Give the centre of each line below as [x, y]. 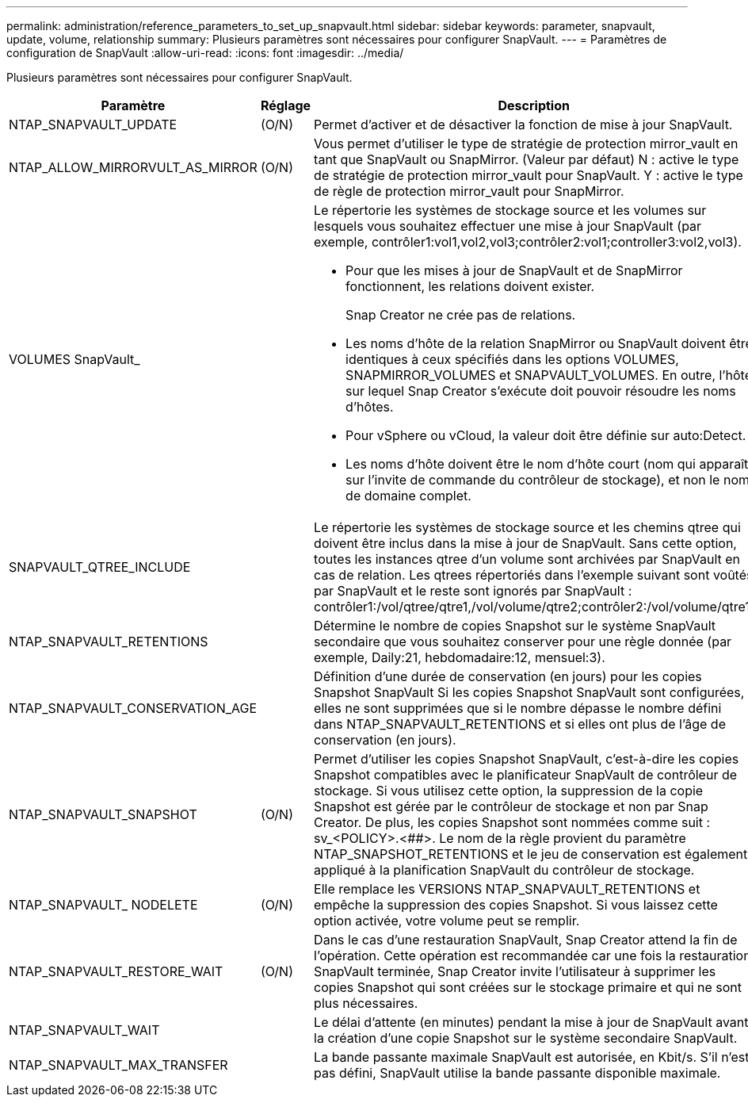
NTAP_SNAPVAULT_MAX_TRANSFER [118, 1065]
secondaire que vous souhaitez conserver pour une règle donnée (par [523, 642]
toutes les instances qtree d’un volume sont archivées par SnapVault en [527, 559]
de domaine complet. [408, 496]
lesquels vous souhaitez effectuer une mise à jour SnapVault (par [508, 226]
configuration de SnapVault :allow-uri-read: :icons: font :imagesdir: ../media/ [205, 53]
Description [534, 105]
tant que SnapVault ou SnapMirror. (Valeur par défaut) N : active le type [527, 159]
